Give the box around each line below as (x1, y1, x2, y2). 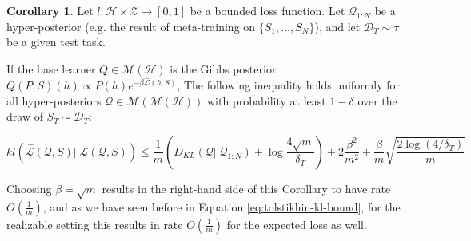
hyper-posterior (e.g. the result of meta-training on (6, 18, 256, 34)
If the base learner (6, 60, 96, 77)
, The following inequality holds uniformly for (177, 77, 400, 93)
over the (357, 92, 397, 109)
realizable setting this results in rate (6, 215, 183, 232)
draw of (6, 108, 43, 124)
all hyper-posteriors (6, 92, 102, 109)
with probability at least (207, 92, 326, 109)
